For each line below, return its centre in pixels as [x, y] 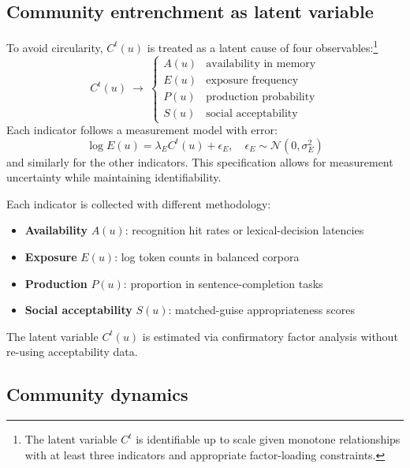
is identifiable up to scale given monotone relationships [268, 439]
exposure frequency [252, 80]
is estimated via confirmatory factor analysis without [270, 336]
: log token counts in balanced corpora [207, 257]
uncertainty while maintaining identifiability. [114, 177]
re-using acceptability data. [72, 352]
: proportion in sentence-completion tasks [223, 283]
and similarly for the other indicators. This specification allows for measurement [200, 161]
